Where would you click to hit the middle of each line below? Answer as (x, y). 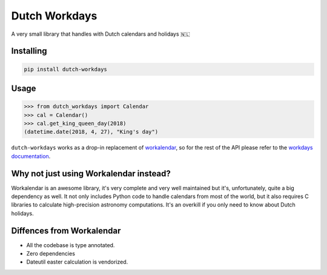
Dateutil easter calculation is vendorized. (77, 262)
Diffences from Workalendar (66, 230)
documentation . (31, 156)
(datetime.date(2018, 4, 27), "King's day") (91, 132)
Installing (29, 51)
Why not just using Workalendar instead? (91, 174)
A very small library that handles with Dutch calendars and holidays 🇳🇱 (101, 34)
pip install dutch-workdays (65, 69)
